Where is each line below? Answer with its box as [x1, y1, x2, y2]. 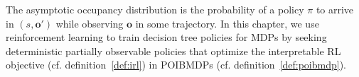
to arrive [316, 2, 354, 16]
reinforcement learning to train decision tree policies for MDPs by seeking [6, 30, 327, 45]
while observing [55, 16, 124, 30]
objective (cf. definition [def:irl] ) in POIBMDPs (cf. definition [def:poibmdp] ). [6, 57, 346, 72]
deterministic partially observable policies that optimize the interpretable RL [6, 43, 341, 58]
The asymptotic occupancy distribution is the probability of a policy [6, 2, 304, 16]
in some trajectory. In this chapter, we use [135, 16, 319, 30]
